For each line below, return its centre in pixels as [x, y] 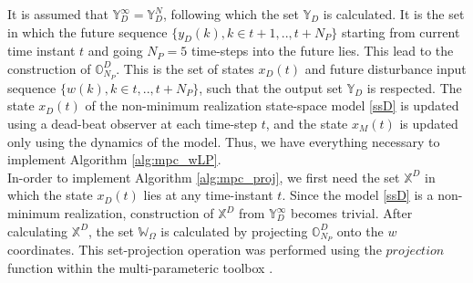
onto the [360, 231]
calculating [38, 231]
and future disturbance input [386, 68]
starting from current [401, 31]
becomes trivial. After [351, 213]
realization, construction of [139, 213]
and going [115, 51]
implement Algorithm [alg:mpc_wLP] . [114, 159]
